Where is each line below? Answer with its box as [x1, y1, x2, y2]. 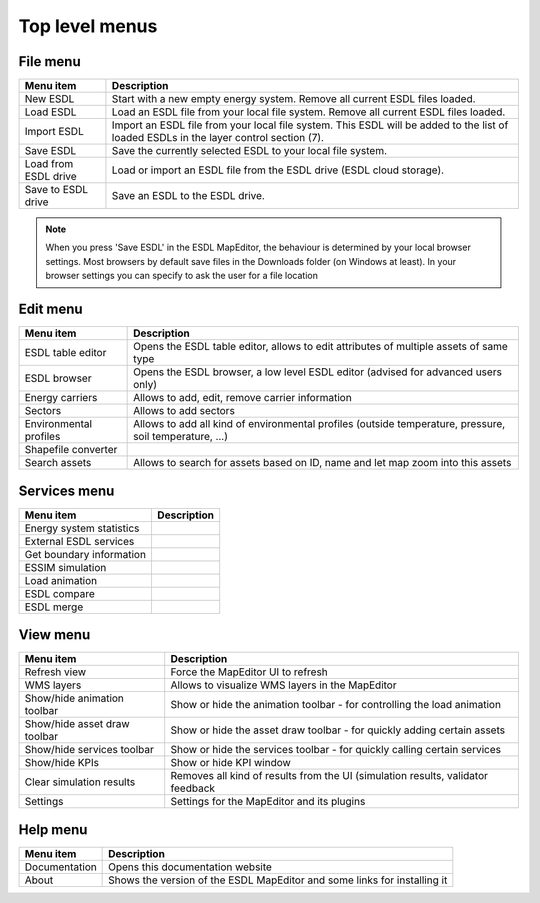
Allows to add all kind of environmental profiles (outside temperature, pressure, [133, 417, 506, 431]
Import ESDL [24, 125, 84, 139]
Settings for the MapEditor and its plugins [170, 795, 366, 809]
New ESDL [24, 92, 75, 106]
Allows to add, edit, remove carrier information [133, 391, 352, 405]
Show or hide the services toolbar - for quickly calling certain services [170, 743, 502, 757]
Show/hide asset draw [24, 717, 130, 731]
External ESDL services [24, 534, 135, 548]
